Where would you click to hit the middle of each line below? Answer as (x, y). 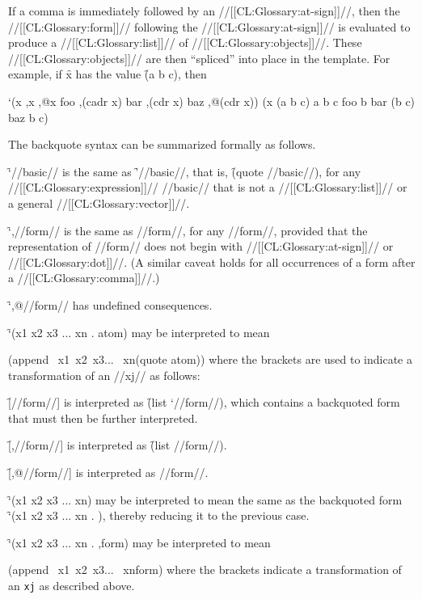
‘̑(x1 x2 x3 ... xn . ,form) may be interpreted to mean (139, 542)
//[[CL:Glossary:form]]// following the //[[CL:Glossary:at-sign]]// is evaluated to (209, 26)
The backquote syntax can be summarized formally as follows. (162, 144)
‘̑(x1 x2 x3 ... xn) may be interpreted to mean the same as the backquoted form (205, 499)
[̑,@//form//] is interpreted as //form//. (108, 472)
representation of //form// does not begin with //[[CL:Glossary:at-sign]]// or (201, 246)
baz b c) (28, 117)
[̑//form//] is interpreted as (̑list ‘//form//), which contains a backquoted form (204, 402)
